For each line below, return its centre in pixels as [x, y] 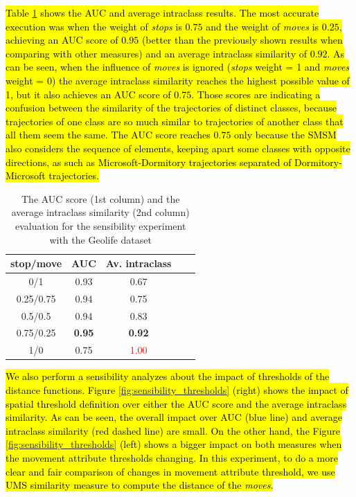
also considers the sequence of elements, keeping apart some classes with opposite [178, 148]
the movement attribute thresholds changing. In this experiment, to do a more [172, 457]
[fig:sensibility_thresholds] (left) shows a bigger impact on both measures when [174, 444]
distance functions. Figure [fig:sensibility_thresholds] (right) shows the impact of [177, 390]
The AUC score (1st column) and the [100, 198]
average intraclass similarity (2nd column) [100, 212]
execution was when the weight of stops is [94, 26]
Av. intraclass [139, 263]
